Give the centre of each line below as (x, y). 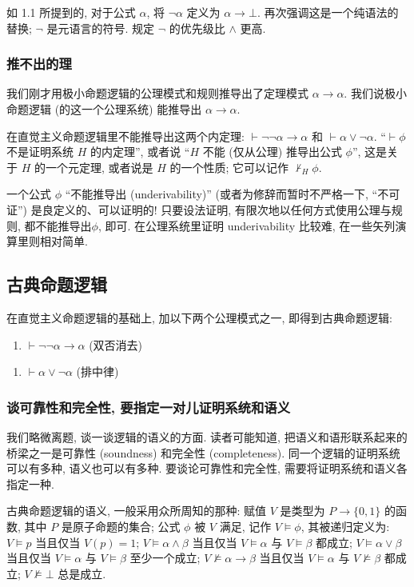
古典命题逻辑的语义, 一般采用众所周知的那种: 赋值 (137, 511)
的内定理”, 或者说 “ (140, 152)
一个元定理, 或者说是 (99, 167)
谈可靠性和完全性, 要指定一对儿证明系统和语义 (149, 407)
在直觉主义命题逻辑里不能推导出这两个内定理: (125, 136)
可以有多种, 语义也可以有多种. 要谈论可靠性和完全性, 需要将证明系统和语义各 (207, 468)
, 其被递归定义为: (345, 526)
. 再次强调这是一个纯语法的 (328, 12)
